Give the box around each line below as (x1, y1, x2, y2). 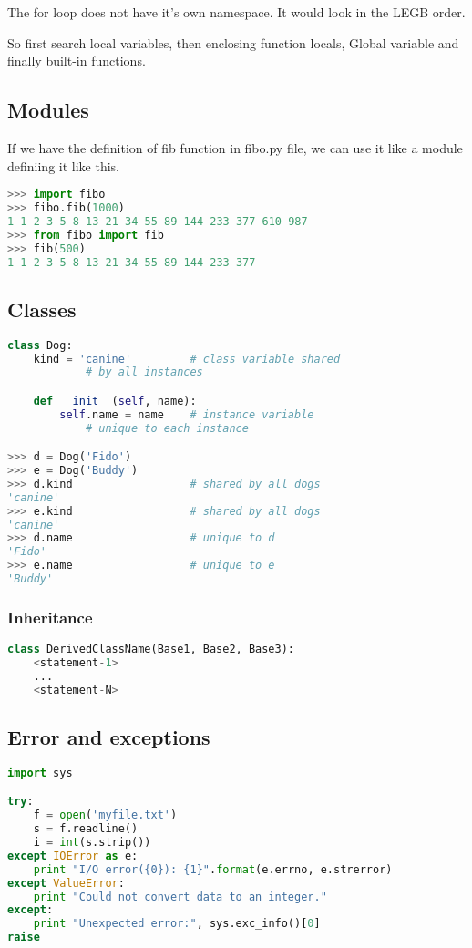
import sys (7, 766, 73, 779)
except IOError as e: (7, 849, 139, 862)
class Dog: (7, 338, 73, 352)
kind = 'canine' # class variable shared (33, 352, 341, 366)
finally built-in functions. (7, 51, 146, 70)
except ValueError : (7, 876, 125, 890)
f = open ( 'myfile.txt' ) (33, 809, 178, 822)
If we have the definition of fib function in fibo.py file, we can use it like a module (7, 138, 463, 157)
